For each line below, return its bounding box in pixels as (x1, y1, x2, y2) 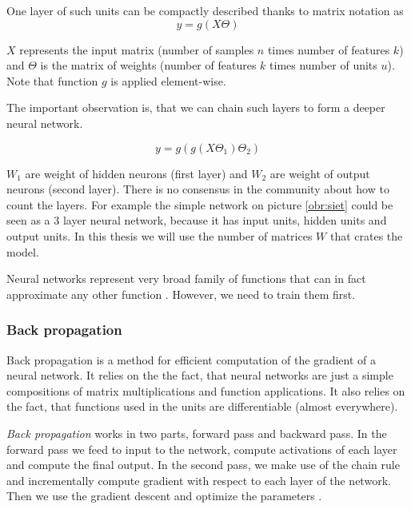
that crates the (329, 227, 403, 244)
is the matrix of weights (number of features (40, 57, 257, 74)
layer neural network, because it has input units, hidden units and (62, 212, 387, 229)
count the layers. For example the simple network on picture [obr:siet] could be (6, 196, 393, 213)
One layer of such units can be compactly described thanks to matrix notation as (6, 2, 404, 18)
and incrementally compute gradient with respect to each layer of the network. (6, 471, 391, 488)
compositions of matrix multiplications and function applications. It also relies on (6, 382, 405, 399)
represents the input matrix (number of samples (19, 41, 254, 58)
